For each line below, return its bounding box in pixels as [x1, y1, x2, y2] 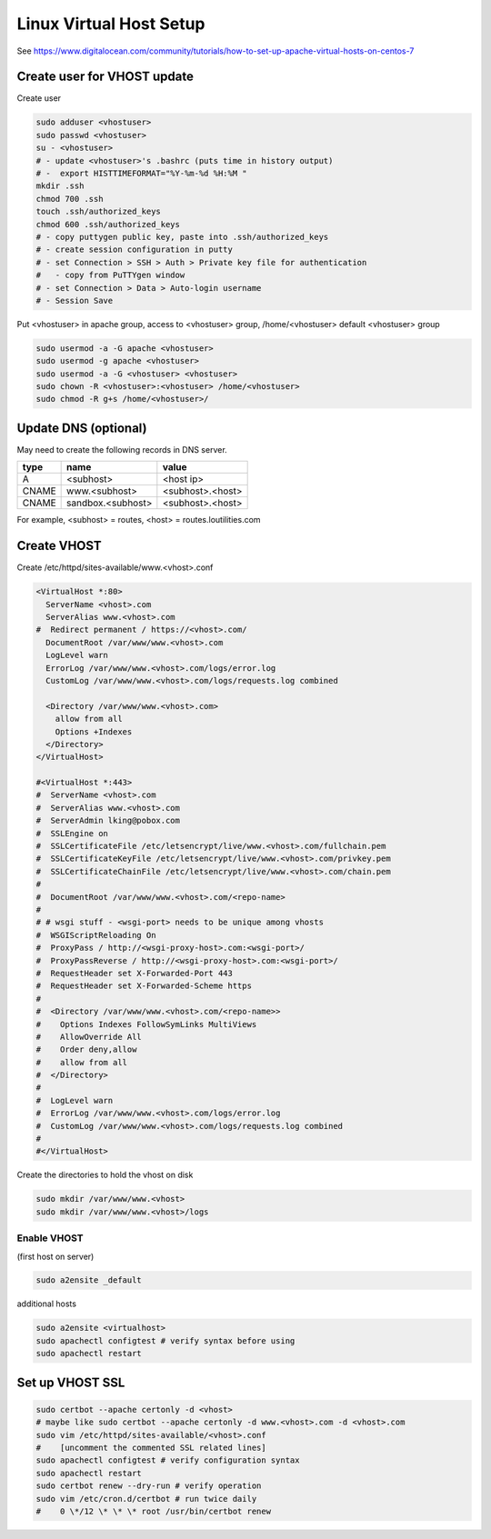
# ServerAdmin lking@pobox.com [35, 815, 181, 826]
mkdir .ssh [35, 181, 85, 191]
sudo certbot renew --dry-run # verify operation [35, 1481, 262, 1491]
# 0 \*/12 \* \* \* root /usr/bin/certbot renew [35, 1505, 272, 1516]
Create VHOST [16, 538, 102, 554]
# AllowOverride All [35, 1032, 143, 1042]
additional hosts [16, 1298, 77, 1309]
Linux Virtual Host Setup [16, 14, 205, 34]
